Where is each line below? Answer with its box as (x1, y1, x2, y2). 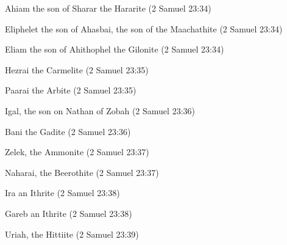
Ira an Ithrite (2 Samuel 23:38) (5, 186, 120, 199)
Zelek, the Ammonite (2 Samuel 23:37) (5, 145, 149, 158)
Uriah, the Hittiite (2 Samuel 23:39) (5, 227, 139, 240)
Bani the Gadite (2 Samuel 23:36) (5, 125, 131, 137)
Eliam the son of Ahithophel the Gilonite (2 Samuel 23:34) (5, 43, 224, 56)
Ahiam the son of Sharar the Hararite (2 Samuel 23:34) (5, 2, 211, 14)
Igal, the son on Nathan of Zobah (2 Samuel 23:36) (5, 104, 195, 117)
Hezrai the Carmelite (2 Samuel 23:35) (5, 63, 149, 76)
